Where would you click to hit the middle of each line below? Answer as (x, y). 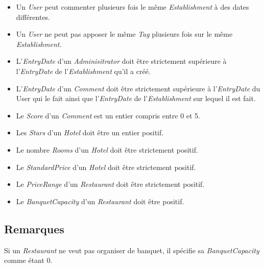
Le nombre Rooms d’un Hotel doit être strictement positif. (107, 149)
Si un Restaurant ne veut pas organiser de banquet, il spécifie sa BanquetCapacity (132, 250)
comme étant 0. (28, 260)
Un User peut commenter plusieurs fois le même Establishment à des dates (133, 7)
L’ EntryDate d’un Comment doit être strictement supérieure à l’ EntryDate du (138, 88)
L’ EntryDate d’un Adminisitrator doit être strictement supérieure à (121, 61)
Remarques (34, 228)
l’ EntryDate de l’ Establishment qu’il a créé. (83, 71)
